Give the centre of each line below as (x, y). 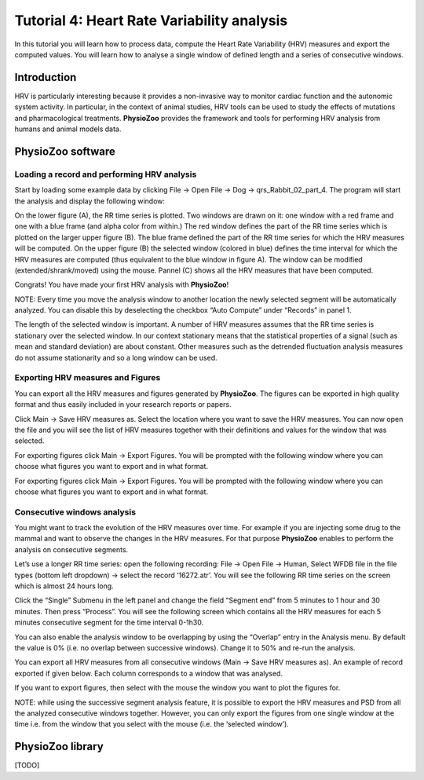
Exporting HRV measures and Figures (88, 378)
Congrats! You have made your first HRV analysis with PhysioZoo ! (122, 285)
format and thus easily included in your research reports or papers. (123, 405)
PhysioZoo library (59, 747)
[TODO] (27, 765)
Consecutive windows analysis (75, 512)
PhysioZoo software (65, 151)
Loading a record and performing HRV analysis (106, 174)
